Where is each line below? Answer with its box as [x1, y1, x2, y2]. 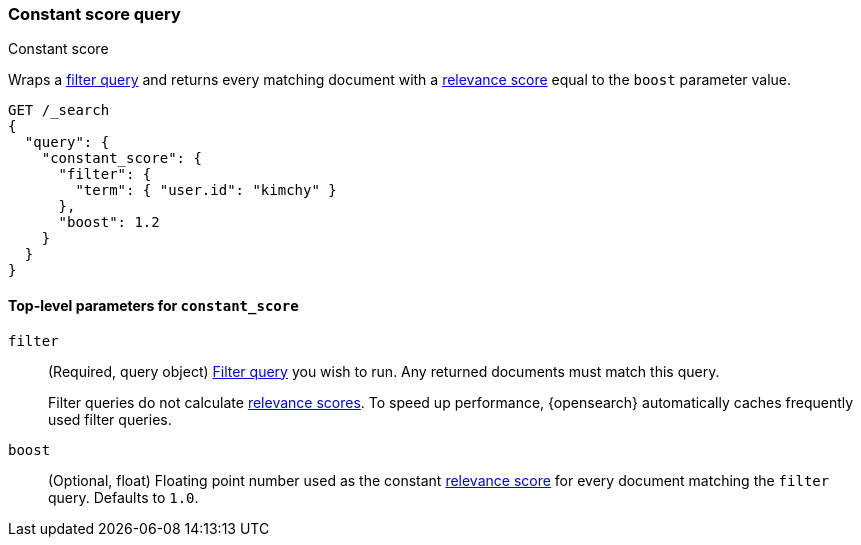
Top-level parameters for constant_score [8, 296, 299, 314]
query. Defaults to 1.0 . [48, 488, 199, 506]
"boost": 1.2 [58, 214, 160, 231]
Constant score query [8, 4, 181, 24]
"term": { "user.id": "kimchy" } [75, 182, 337, 199]
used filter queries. [48, 410, 172, 428]
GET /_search [8, 102, 110, 119]
